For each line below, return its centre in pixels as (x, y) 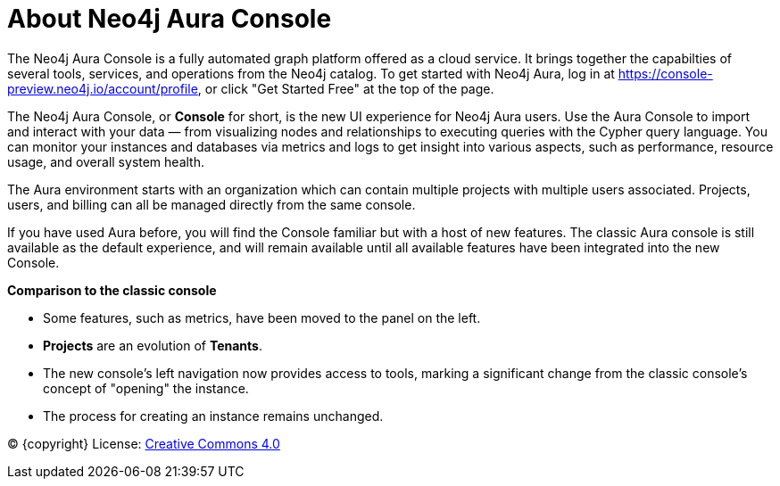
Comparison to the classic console (112, 290)
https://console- (665, 73)
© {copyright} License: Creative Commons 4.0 (144, 443)
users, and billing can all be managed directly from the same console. (212, 204)
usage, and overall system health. (106, 161)
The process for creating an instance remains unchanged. (213, 416)
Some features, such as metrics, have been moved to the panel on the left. (262, 317)
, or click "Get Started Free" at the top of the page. (346, 88)
